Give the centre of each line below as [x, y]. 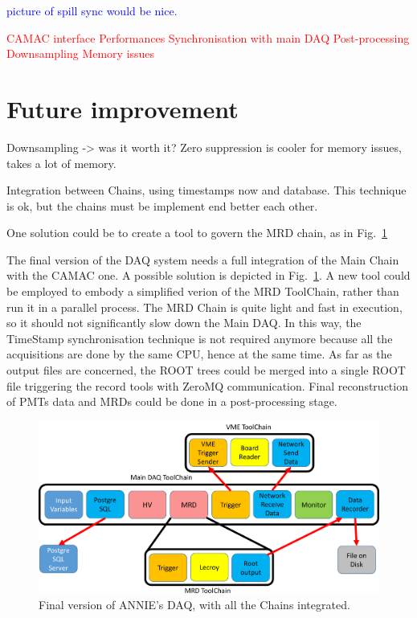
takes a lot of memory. [61, 163]
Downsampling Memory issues [81, 53]
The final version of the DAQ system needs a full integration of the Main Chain [203, 259]
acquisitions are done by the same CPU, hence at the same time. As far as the [199, 354]
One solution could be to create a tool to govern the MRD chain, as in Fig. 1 [197, 233]
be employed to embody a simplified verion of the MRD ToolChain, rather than [203, 291]
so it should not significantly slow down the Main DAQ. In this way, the [184, 323]
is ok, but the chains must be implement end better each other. [162, 205]
